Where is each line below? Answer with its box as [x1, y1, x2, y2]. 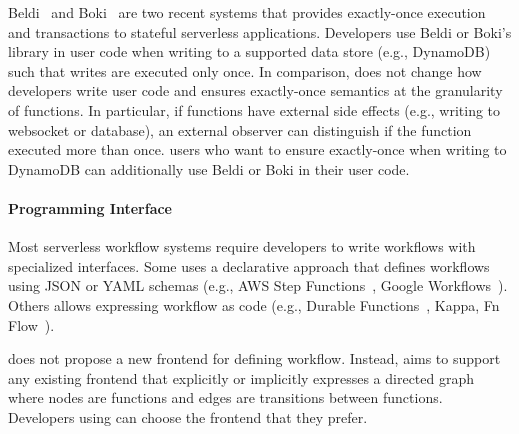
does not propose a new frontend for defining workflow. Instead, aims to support [8, 348, 501, 369]
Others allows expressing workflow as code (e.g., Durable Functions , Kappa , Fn [8, 294, 500, 315]
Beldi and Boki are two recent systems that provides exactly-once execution [8, 2, 486, 22]
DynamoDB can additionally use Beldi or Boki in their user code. [8, 158, 410, 179]
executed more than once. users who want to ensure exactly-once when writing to [8, 139, 507, 160]
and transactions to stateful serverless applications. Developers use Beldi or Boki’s [8, 21, 512, 42]
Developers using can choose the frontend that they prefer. [8, 406, 368, 427]
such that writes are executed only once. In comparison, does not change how [8, 60, 482, 81]
